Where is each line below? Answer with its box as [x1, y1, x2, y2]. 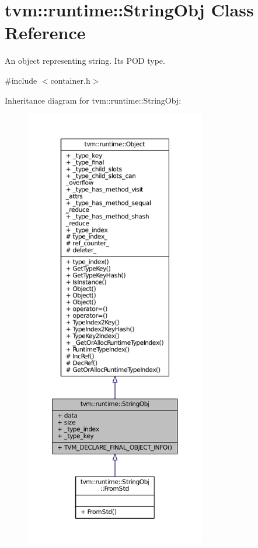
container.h [50, 74, 90, 86]
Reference [5, 20, 86, 44]
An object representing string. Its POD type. [5, 54, 165, 67]
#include [5, 74, 37, 86]
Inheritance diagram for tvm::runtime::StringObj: [5, 94, 182, 106]
